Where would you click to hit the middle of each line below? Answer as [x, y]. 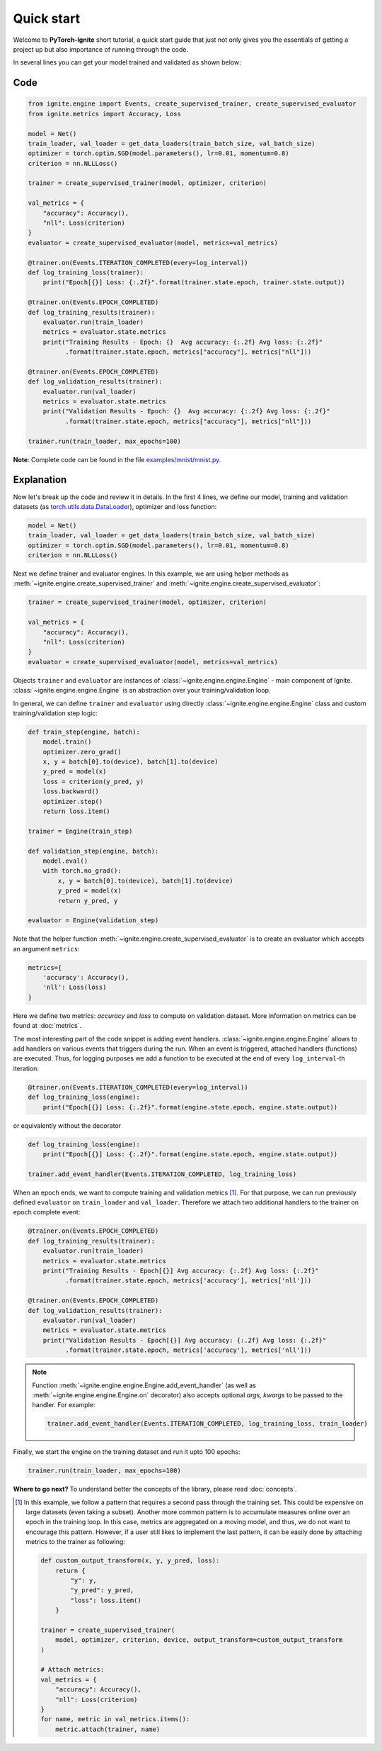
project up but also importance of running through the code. [101, 49]
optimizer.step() [73, 801]
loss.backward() [71, 791]
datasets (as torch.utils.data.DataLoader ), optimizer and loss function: [115, 506]
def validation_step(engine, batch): [93, 851]
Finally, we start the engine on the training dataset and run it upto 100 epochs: [127, 1452]
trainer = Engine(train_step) [80, 831]
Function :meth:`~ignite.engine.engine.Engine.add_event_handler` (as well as [144, 1385]
